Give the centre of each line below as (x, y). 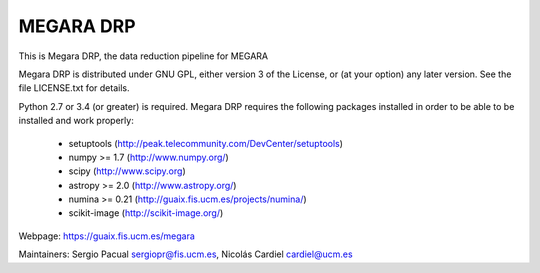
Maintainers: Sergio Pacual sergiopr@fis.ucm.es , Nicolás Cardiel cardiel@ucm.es (186, 254)
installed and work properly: (76, 121)
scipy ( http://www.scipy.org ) (127, 171)
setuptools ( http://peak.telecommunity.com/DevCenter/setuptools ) (206, 143)
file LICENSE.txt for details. (74, 88)
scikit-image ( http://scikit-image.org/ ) (146, 213)
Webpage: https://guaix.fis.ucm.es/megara (106, 236)
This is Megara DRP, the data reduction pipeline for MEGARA (143, 56)
